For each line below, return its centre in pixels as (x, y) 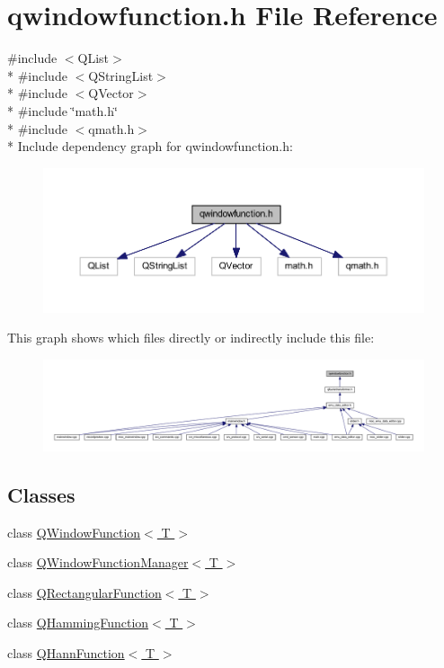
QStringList (121, 75)
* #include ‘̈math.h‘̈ (62, 110)
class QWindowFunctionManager (98, 562)
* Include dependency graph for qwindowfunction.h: (150, 146)
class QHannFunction (66, 653)
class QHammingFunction (78, 623)
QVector (111, 93)
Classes (41, 494)
